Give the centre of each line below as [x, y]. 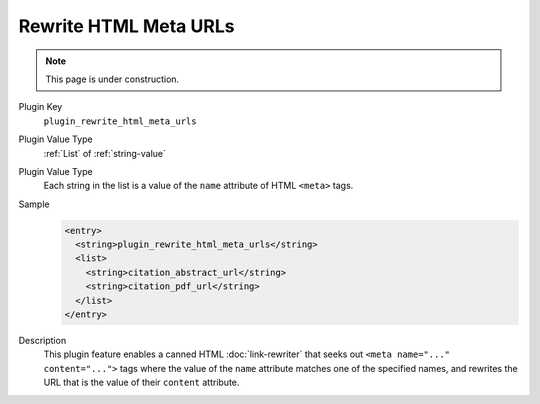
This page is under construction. [112, 79]
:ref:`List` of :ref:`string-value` [105, 153]
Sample [34, 204]
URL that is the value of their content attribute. [141, 382]
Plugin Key [40, 107]
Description [42, 340]
